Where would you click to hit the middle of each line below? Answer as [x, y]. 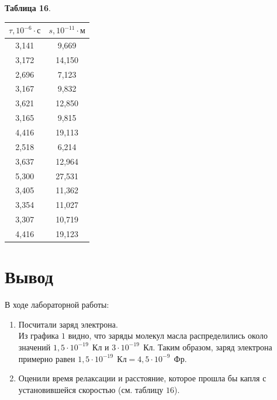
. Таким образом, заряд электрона [212, 347]
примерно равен [47, 358]
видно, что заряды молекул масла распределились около [168, 335]
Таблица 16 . [28, 8]
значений [34, 347]
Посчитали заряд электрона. [68, 324]
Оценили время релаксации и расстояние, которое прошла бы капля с [142, 378]
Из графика [39, 335]
